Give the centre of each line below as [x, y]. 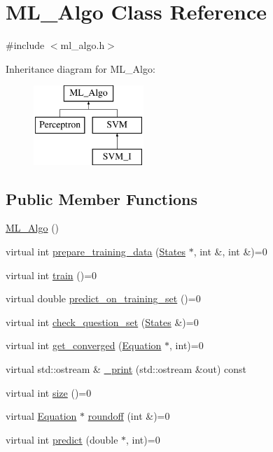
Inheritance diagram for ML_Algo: [80, 68]
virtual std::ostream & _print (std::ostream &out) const [126, 369]
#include [25, 45]
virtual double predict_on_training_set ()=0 [103, 298]
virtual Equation [41, 416]
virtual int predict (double [62, 439]
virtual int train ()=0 [51, 275]
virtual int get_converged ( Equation [84, 345]
